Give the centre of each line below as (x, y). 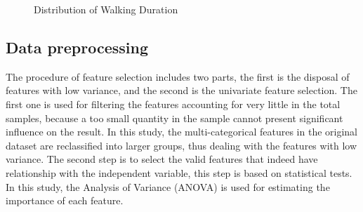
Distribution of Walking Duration (106, 9)
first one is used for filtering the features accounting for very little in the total (173, 104)
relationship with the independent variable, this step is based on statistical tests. (179, 172)
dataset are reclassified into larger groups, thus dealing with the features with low (181, 145)
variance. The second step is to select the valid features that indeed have (162, 159)
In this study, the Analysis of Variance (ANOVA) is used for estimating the (168, 186)
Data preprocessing (77, 47)
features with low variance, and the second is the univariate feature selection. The (181, 90)
